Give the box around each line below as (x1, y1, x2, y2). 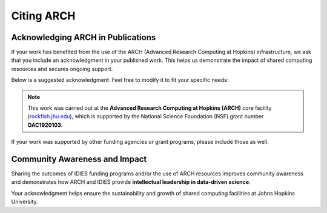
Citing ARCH (11, 9, 76, 22)
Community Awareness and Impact (11, 154, 147, 164)
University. (11, 198, 39, 206)
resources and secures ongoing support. (11, 65, 113, 72)
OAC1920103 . (27, 121, 63, 129)
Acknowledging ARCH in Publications (11, 32, 156, 42)
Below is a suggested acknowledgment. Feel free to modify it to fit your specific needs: (11, 76, 229, 84)
